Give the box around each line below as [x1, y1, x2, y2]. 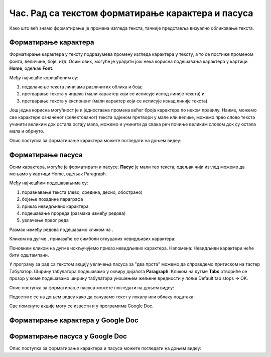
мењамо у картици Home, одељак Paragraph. [9, 171, 107, 177]
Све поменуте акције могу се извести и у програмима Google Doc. [9, 303, 154, 309]
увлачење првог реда [22, 217, 69, 223]
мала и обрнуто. [9, 128, 45, 134]
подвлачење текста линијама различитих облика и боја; [22, 84, 143, 90]
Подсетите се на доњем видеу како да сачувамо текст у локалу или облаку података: [9, 294, 195, 300]
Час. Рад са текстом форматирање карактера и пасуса [9, 8, 253, 19]
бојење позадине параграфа [22, 196, 83, 202]
